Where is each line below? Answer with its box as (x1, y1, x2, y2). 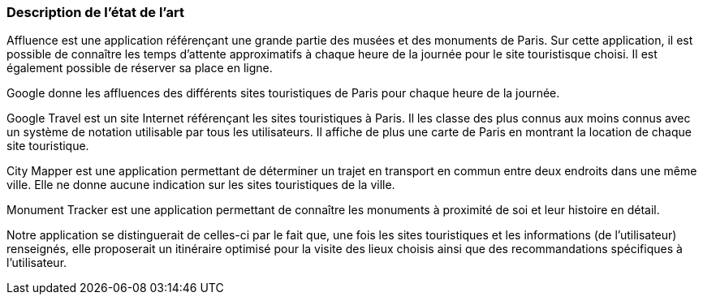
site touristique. (6, 139, 89, 153)
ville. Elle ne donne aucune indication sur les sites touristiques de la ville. (6, 178, 395, 192)
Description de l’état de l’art (6, 4, 184, 20)
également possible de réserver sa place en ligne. (6, 61, 273, 75)
